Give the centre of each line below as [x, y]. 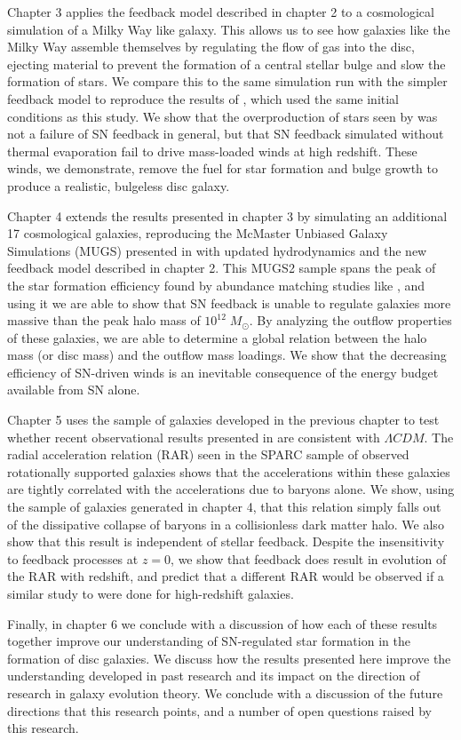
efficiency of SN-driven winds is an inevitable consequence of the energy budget [223, 372]
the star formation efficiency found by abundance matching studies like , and [216, 285]
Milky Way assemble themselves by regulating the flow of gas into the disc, [211, 47]
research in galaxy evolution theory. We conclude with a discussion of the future [225, 692]
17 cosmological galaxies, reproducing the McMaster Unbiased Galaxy [198, 233]
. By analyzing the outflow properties [350, 320]
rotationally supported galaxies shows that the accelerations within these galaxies [229, 471]
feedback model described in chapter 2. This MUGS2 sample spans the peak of [222, 268]
